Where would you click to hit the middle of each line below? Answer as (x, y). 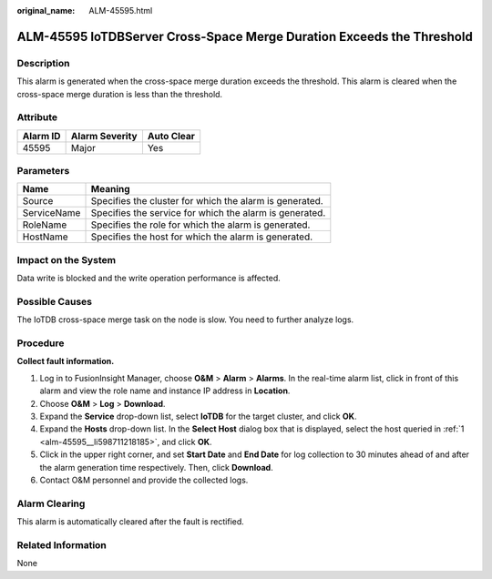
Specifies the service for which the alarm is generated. (208, 213)
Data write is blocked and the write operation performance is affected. (149, 279)
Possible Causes (55, 301)
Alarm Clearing (51, 503)
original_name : (46, 10)
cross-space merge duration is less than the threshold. (120, 94)
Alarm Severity (104, 136)
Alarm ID (41, 136)
